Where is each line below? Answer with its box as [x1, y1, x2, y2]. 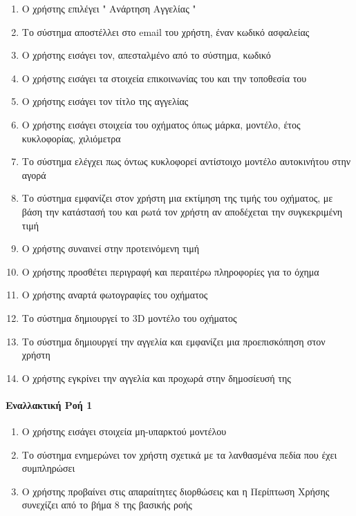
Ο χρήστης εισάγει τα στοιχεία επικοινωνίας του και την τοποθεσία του [21, 70, 307, 85]
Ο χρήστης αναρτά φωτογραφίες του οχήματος [21, 287, 208, 302]
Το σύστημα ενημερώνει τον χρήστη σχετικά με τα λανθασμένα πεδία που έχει [21, 447, 337, 461]
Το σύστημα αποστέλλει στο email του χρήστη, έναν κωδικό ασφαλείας [21, 24, 310, 39]
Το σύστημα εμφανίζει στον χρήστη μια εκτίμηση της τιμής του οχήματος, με [21, 191, 333, 205]
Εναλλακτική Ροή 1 [6, 397, 93, 412]
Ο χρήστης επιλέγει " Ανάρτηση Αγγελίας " [21, 1, 196, 15]
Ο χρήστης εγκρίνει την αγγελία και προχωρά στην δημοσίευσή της [21, 370, 291, 385]
